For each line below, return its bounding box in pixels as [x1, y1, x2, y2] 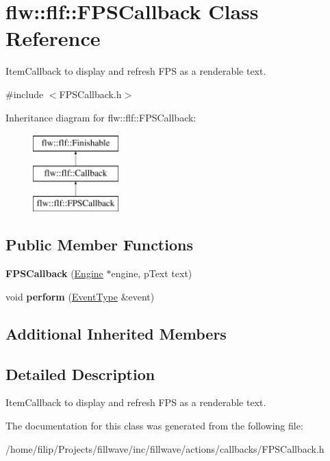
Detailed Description [5, 363, 155, 384]
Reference [5, 24, 101, 52]
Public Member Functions [5, 234, 193, 255]
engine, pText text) [111, 266, 192, 281]
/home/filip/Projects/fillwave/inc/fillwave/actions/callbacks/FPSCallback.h [5, 441, 325, 456]
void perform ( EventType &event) [5, 289, 155, 303]
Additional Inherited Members [5, 322, 227, 344]
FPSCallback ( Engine [5, 266, 103, 281]
